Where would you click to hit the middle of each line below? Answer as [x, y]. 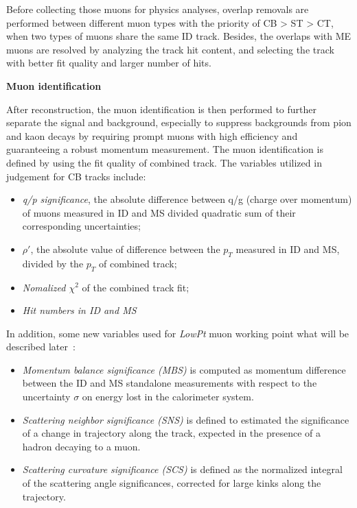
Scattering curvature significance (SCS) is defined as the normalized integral [182, 469]
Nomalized [44, 287]
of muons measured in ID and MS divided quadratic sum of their [159, 212]
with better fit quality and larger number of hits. [109, 63]
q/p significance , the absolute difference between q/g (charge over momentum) [187, 199]
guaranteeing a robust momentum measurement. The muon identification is [165, 149]
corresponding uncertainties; [81, 226]
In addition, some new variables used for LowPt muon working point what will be [178, 333]
